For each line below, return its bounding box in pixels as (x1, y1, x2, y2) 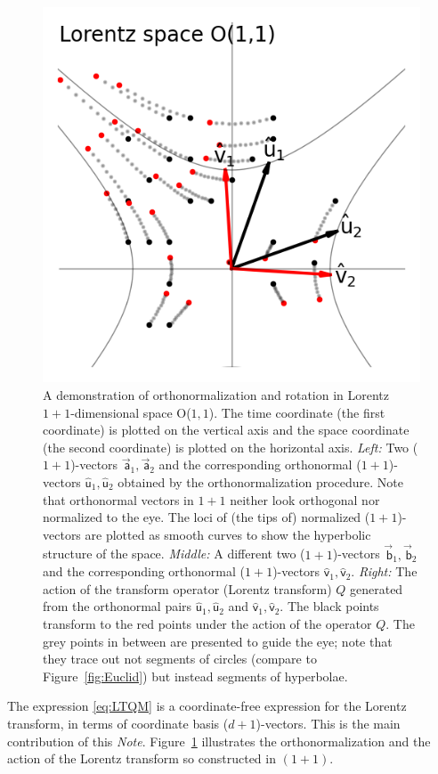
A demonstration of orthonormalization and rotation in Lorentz (43, 386, 390, 404)
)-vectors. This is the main (255, 713, 401, 732)
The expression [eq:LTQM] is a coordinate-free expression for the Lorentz (7, 697, 407, 715)
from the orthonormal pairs (43, 597, 192, 615)
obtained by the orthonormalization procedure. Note (118, 473, 403, 492)
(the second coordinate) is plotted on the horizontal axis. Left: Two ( (43, 437, 418, 456)
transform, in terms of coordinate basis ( (7, 713, 229, 732)
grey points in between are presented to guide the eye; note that (43, 631, 393, 650)
